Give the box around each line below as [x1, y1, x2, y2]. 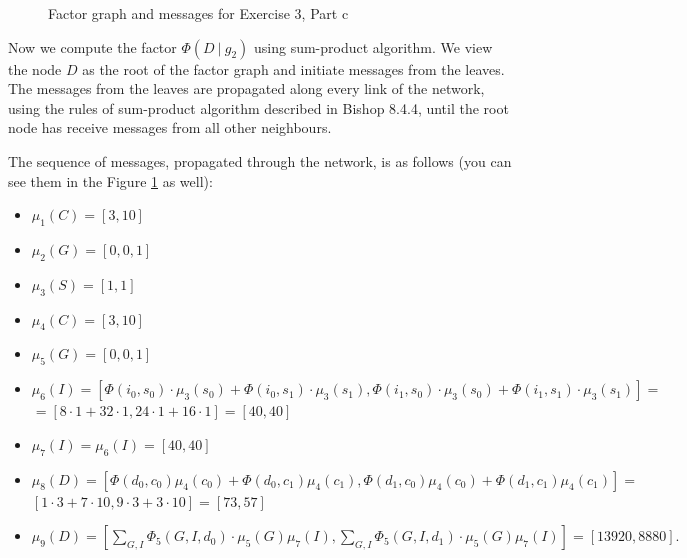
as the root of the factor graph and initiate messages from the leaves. [82, 58, 505, 79]
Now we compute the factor [8, 36, 177, 57]
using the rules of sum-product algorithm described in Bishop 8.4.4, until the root [8, 97, 509, 118]
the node [8, 58, 62, 79]
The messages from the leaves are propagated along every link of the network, [8, 78, 485, 99]
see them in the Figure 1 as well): [8, 170, 213, 191]
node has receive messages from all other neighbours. [8, 117, 332, 138]
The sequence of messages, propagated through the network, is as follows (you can [8, 150, 512, 171]
